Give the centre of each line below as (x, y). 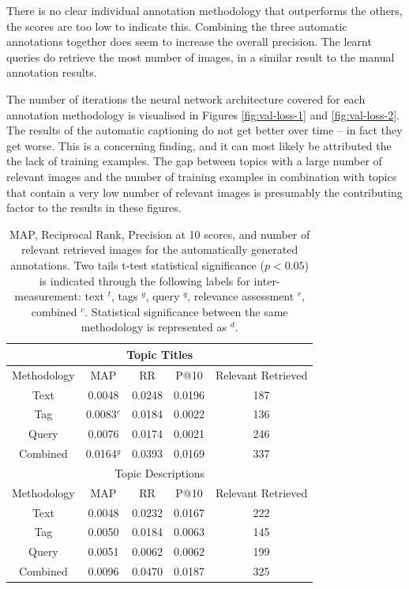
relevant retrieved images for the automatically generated (159, 249)
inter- (267, 280)
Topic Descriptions (160, 472)
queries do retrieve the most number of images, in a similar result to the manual (201, 57)
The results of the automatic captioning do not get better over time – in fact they (204, 130)
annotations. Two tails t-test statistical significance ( (137, 264)
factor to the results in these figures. (94, 208)
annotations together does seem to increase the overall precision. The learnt (189, 42)
